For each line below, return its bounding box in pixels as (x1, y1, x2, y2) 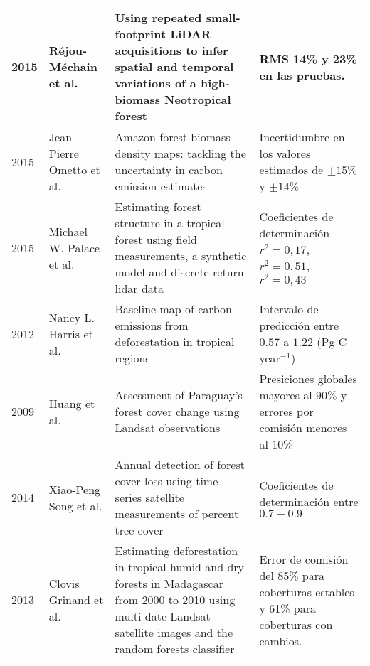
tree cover (115, 522, 164, 538)
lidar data (115, 280, 164, 296)
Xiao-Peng (48, 480, 101, 498)
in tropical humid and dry (115, 559, 245, 575)
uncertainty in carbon (115, 161, 223, 178)
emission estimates (115, 178, 207, 194)
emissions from (115, 317, 189, 333)
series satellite (115, 489, 184, 505)
